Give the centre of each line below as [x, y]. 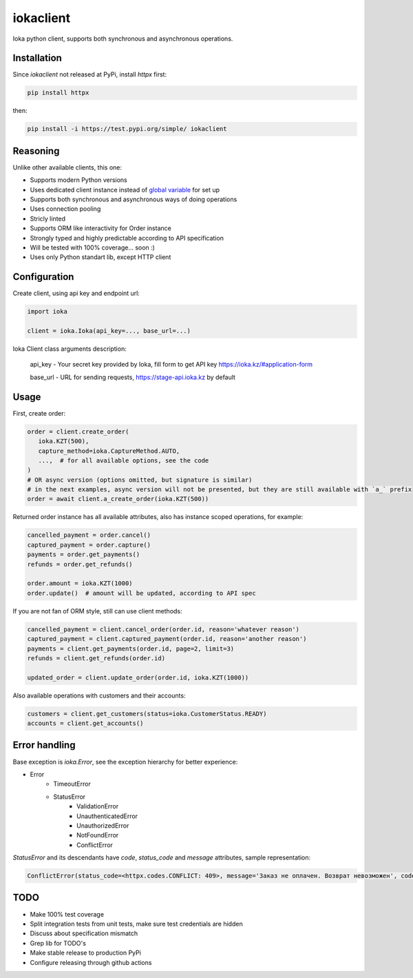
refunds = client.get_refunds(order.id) [96, 658]
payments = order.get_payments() [84, 554]
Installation [37, 58]
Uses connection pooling [65, 209]
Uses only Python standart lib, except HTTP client [100, 257]
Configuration [43, 277]
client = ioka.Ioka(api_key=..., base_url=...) [109, 331]
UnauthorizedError [103, 825]
